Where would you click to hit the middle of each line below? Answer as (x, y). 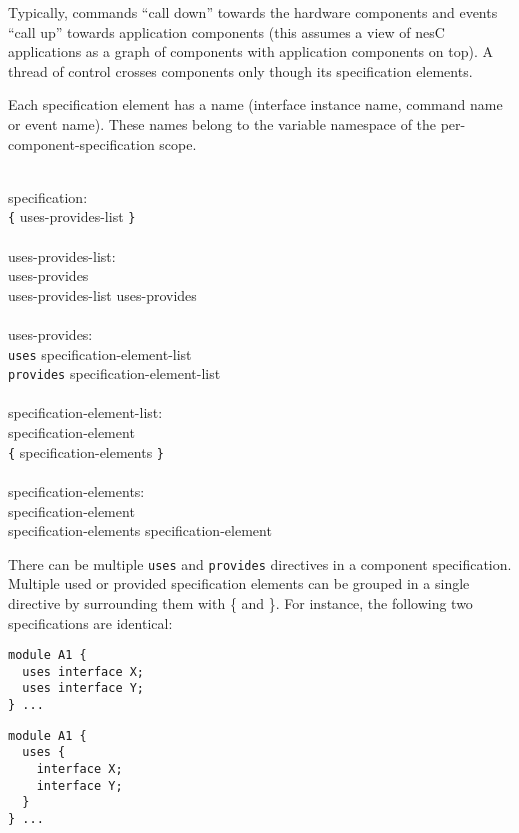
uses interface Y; (83, 688)
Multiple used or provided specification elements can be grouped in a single (239, 583)
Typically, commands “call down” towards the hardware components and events (253, 12)
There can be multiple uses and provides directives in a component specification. (260, 563)
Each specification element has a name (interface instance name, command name (255, 104)
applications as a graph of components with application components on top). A (250, 51)
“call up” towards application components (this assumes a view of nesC (226, 31)
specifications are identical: (90, 622)
